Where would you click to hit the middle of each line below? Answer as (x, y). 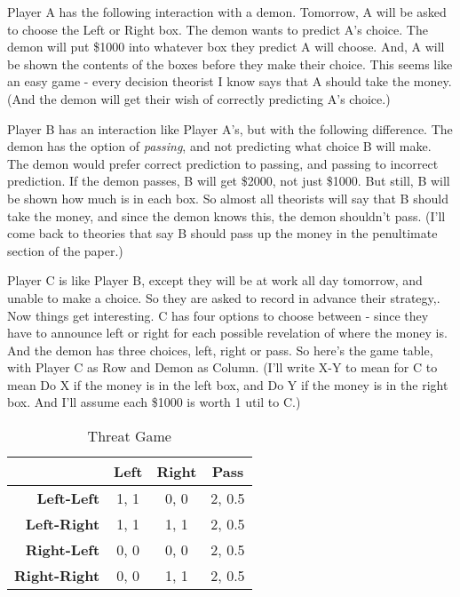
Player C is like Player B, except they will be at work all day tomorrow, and (215, 280)
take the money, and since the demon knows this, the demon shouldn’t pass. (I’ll (226, 215)
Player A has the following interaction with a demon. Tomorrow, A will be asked (227, 12)
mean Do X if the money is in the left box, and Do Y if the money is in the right (228, 384)
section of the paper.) (65, 250)
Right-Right (57, 576)
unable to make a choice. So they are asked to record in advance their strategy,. (224, 297)
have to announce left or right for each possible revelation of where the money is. (227, 333)
